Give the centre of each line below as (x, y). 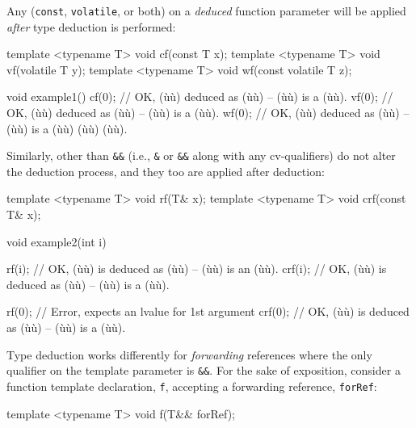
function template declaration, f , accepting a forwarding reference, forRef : (192, 386)
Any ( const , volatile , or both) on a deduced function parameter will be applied (206, 10)
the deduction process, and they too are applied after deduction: (166, 171)
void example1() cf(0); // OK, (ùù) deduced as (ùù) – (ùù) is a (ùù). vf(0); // (200, 97)
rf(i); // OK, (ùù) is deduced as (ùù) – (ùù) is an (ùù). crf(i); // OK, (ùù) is (197, 269)
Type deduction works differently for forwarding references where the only (189, 354)
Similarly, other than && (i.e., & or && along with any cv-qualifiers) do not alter (201, 155)
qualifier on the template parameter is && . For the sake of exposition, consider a (204, 370)
